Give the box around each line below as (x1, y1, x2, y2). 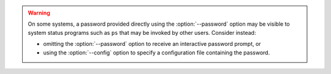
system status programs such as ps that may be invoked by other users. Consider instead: (28, 29, 256, 36)
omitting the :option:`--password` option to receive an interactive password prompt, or (43, 40, 261, 48)
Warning (28, 9, 50, 17)
